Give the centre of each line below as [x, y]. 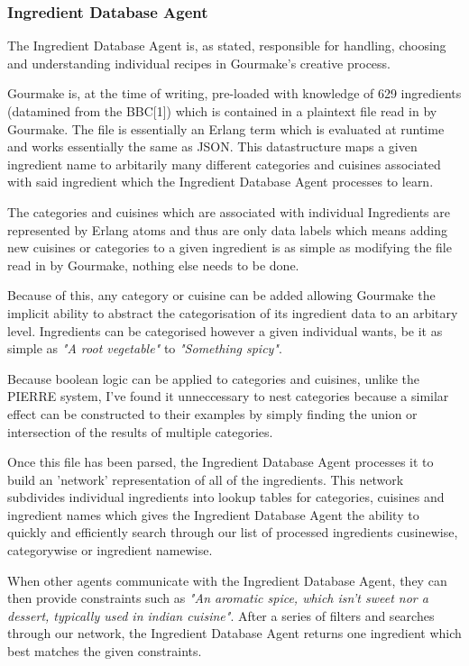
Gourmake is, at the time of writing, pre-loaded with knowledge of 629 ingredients [234, 93]
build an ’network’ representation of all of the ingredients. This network [206, 479]
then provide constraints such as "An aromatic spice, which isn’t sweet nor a [218, 598]
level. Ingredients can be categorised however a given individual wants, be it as [225, 330]
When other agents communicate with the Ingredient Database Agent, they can [227, 580]
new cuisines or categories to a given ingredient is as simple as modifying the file [230, 247]
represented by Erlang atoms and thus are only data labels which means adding [228, 229]
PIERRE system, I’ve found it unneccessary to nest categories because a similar [228, 396]
